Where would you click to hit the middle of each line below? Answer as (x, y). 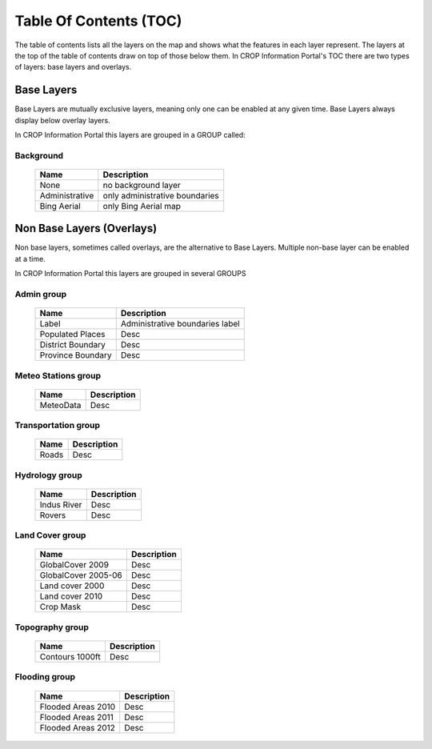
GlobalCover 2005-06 (81, 575)
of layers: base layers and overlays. (73, 67)
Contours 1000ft (70, 657)
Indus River (61, 504)
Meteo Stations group (58, 375)
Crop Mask (60, 607)
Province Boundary (76, 355)
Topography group (52, 627)
